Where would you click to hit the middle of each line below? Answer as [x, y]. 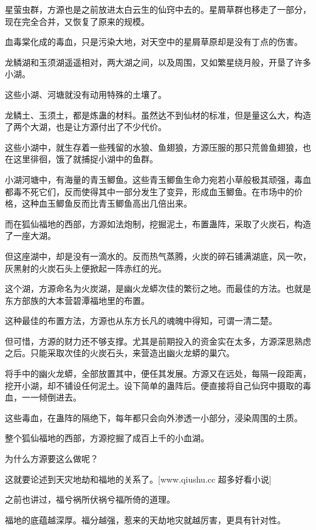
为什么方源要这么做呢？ [52, 459]
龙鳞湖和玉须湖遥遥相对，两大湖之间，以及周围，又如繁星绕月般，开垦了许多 [158, 62]
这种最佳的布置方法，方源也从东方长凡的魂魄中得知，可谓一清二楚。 [141, 321]
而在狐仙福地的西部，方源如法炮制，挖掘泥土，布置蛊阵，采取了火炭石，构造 [158, 223]
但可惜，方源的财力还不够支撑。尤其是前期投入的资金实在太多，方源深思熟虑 [158, 341]
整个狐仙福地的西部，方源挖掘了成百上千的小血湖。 [107, 438]
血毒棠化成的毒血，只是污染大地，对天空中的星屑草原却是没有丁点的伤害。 [154, 42]
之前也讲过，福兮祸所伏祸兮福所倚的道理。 [90, 499]
